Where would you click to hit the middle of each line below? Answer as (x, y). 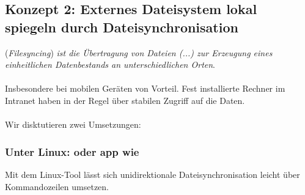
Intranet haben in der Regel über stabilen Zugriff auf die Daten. (125, 100)
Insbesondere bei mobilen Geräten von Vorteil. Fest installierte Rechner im (145, 88)
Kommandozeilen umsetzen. (57, 186)
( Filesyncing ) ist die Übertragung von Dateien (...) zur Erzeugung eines (139, 52)
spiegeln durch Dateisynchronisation (122, 27)
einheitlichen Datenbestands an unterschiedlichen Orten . (110, 64)
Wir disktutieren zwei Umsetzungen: (73, 124)
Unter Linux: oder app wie (72, 151)
